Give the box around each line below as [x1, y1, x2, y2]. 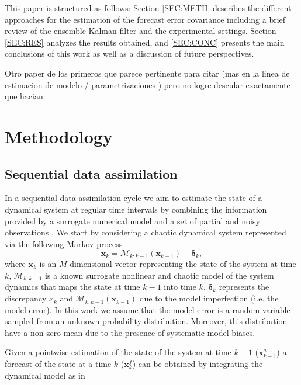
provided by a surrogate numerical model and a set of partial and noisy [5, 214, 260, 227]
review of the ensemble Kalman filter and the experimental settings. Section [5, 25, 276, 37]
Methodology [5, 124, 113, 148]
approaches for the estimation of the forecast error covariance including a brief [5, 13, 286, 25]
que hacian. [5, 90, 46, 102]
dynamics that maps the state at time [5, 280, 140, 293]
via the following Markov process [5, 237, 123, 249]
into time [164, 280, 196, 293]
